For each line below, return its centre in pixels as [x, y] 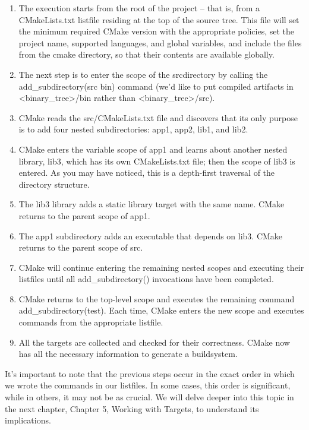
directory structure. [54, 184]
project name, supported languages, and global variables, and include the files [160, 42]
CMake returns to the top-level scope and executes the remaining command [157, 298]
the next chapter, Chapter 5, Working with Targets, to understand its [132, 408]
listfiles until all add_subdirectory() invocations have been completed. [146, 279]
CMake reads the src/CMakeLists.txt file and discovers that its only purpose [158, 117]
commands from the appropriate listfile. [91, 322]
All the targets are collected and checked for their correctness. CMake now [154, 342]
